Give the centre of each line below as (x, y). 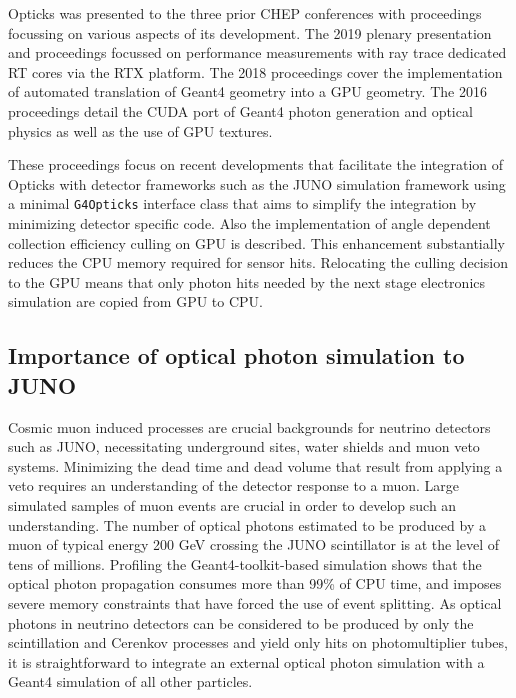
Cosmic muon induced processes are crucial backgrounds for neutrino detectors (249, 426)
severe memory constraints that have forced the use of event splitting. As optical (255, 602)
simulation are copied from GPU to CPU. (135, 301)
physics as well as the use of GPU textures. (140, 130)
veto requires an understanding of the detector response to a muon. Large (234, 485)
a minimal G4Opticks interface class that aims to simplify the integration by (242, 203)
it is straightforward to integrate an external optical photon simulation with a (246, 661)
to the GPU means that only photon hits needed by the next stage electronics (247, 281)
